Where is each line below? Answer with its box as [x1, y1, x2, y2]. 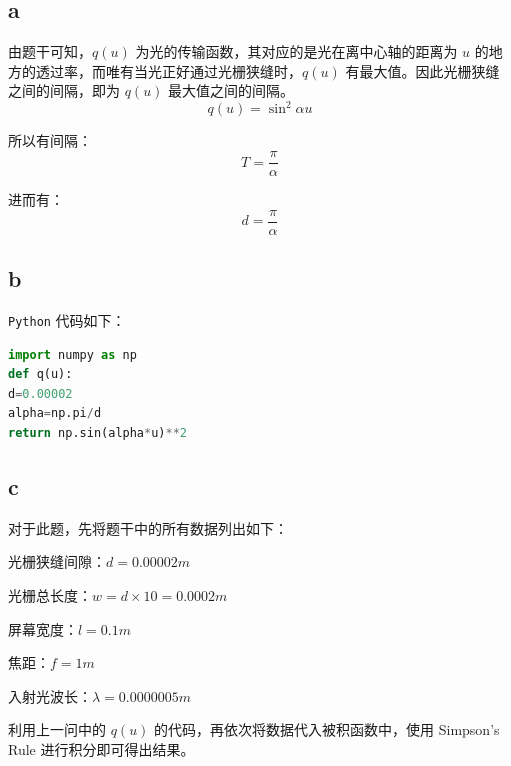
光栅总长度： [8, 585, 92, 606]
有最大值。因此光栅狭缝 [345, 60, 500, 81]
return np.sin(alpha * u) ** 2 [8, 426, 188, 441]
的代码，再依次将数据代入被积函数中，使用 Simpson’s [154, 719, 500, 740]
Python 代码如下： [8, 310, 126, 330]
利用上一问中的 [8, 719, 106, 740]
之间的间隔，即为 [8, 80, 120, 101]
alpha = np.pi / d [8, 406, 102, 421]
